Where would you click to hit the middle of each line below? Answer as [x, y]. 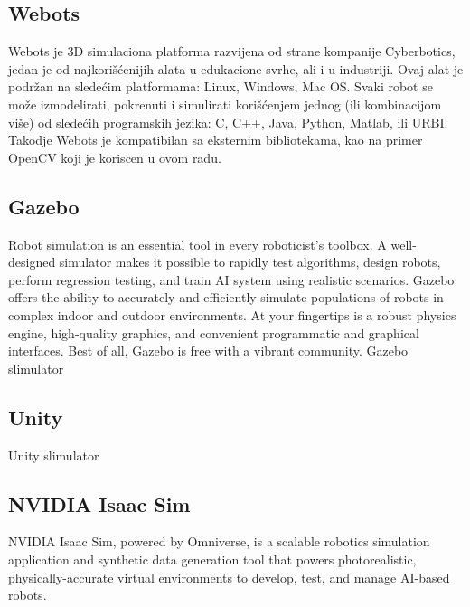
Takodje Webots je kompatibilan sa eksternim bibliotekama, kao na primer [216, 140]
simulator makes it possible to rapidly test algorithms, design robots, [250, 262]
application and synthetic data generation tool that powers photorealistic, [212, 559]
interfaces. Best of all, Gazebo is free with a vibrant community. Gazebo [208, 351]
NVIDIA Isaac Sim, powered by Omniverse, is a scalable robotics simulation [219, 541]
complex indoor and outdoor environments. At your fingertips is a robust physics [232, 314]
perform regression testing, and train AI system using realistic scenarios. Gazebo [231, 279]
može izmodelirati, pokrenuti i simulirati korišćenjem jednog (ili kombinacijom [225, 104]
